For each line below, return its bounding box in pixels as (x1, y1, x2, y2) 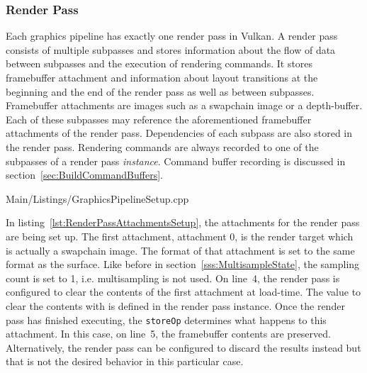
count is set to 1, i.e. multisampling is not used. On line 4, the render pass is (6, 270, 340, 285)
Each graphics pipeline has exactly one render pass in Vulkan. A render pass (6, 28, 338, 43)
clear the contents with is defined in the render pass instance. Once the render (6, 298, 345, 313)
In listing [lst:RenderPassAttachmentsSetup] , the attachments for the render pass (6, 215, 360, 230)
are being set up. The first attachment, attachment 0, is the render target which (6, 228, 354, 243)
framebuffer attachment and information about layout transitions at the (6, 70, 318, 84)
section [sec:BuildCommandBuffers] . (6, 167, 163, 182)
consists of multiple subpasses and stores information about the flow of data (6, 42, 336, 57)
